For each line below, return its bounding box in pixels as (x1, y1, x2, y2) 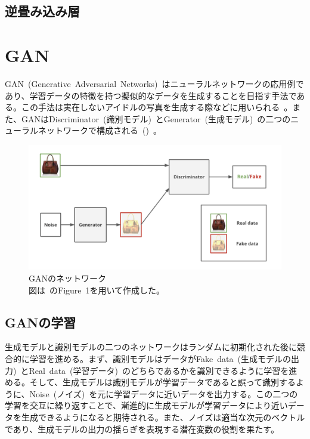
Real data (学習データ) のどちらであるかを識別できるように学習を (29, 364, 289, 376)
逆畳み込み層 (5, 2, 80, 20)
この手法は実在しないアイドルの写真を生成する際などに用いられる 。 (21, 101, 293, 113)
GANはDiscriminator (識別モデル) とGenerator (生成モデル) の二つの (21, 112, 291, 125)
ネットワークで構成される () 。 (38, 124, 162, 137)
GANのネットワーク (29, 271, 106, 284)
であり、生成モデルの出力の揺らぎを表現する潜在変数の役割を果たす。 (5, 422, 279, 435)
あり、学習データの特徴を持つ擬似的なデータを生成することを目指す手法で (5, 89, 297, 101)
